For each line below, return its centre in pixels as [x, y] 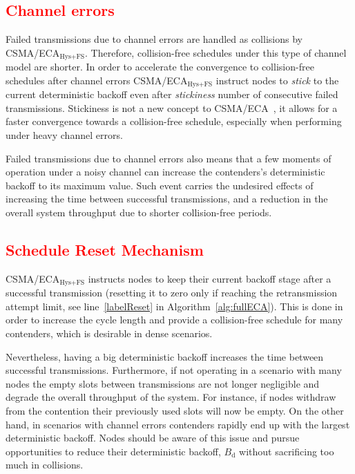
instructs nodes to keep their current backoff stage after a [210, 278]
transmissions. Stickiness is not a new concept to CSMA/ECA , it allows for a [172, 107]
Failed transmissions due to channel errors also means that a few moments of [169, 158]
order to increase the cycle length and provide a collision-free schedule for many [174, 320]
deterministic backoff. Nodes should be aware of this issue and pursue [153, 438]
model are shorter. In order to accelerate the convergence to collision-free [160, 67]
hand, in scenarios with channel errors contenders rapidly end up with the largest [178, 424]
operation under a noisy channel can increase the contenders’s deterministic [165, 172]
